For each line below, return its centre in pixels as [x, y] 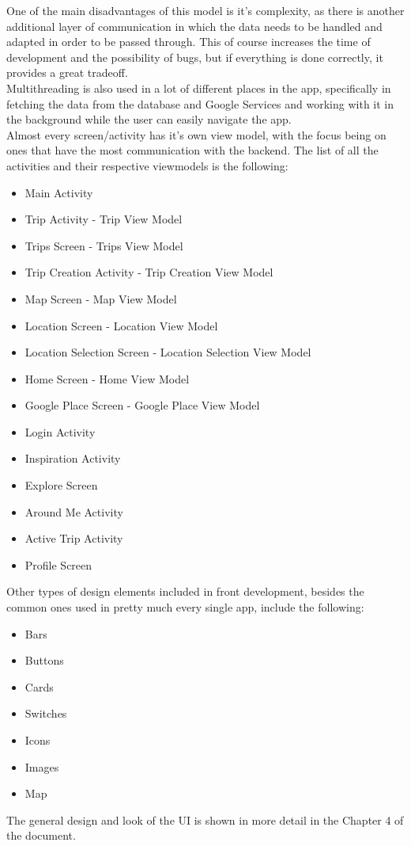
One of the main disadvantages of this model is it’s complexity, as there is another [205, 10]
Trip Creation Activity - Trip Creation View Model [149, 272]
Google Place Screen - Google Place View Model [142, 405]
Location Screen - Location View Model [121, 325]
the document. [41, 835]
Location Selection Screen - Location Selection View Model [168, 352]
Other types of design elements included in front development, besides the [185, 591]
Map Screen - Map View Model [101, 298]
